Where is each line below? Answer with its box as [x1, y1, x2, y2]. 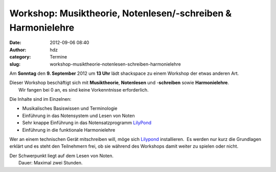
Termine [50, 54, 67, 60]
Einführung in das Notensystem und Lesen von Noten [22, 112, 135, 119]
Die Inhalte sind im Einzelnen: [9, 96, 72, 102]
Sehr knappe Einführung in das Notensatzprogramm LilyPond [22, 120, 152, 126]
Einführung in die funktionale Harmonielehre [22, 127, 116, 133]
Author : [9, 46, 27, 53]
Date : [9, 40, 21, 46]
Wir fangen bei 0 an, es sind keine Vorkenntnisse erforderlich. [18, 87, 149, 93]
